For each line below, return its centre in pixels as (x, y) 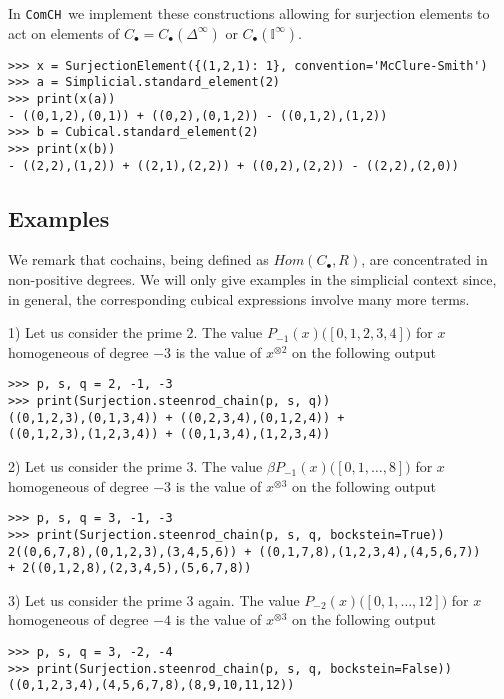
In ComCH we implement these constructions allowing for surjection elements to (249, 13)
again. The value (249, 599)
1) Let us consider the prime (95, 332)
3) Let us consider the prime (95, 599)
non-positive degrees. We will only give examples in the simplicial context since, (252, 279)
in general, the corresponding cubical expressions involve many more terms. (239, 298)
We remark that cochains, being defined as (138, 259)
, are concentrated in (424, 259)
